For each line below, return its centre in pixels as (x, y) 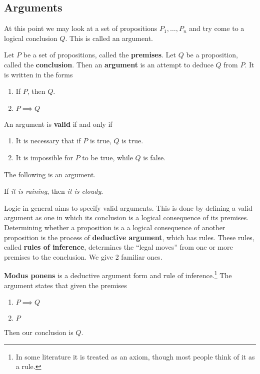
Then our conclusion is (39, 332)
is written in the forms (38, 74)
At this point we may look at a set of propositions (81, 28)
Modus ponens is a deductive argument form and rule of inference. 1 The (118, 274)
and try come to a (217, 28)
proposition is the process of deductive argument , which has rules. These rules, (129, 237)
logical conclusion (31, 38)
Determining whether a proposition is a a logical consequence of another (115, 227)
